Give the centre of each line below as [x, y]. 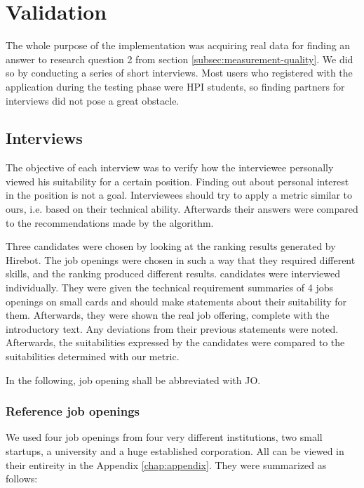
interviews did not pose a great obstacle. [93, 100]
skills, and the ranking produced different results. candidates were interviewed [173, 273]
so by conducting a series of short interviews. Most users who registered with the [179, 73]
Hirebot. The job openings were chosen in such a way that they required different [181, 259]
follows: [22, 479]
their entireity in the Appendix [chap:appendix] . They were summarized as [166, 464]
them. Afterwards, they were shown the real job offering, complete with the [168, 315]
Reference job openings [73, 411]
